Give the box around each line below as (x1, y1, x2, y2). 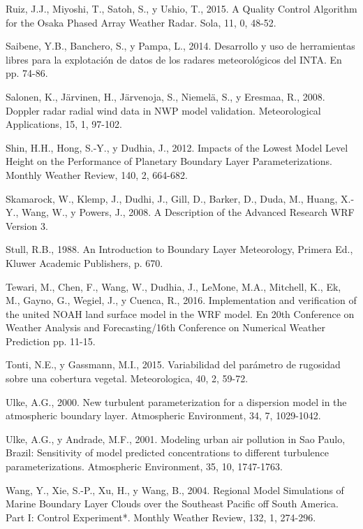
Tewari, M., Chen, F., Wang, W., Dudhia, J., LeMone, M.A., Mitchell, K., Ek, (6, 279, 341, 294)
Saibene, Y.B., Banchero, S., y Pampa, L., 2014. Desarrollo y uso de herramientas (6, 38, 355, 53)
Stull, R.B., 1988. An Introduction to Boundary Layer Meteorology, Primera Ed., (6, 242, 353, 256)
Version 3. (6, 218, 48, 233)
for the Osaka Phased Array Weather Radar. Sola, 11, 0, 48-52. (6, 15, 276, 29)
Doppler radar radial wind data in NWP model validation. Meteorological (6, 103, 321, 117)
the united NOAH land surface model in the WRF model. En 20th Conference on (6, 306, 355, 321)
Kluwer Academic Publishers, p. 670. (6, 255, 163, 270)
